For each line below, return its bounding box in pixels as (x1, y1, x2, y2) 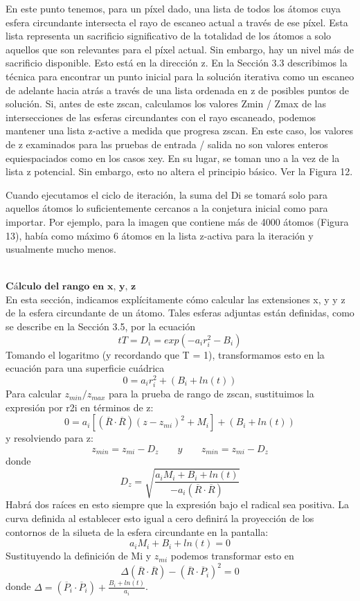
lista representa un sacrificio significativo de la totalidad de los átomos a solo (6, 28, 332, 43)
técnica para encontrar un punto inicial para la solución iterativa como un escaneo (6, 69, 354, 83)
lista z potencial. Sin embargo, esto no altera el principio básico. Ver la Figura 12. (6, 164, 353, 179)
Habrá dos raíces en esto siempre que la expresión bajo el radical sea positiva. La (6, 497, 349, 512)
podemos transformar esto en (170, 548, 294, 563)
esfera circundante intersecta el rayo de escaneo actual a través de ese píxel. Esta (6, 15, 348, 29)
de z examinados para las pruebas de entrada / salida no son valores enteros (6, 136, 328, 151)
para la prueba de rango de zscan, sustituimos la (109, 386, 314, 401)
